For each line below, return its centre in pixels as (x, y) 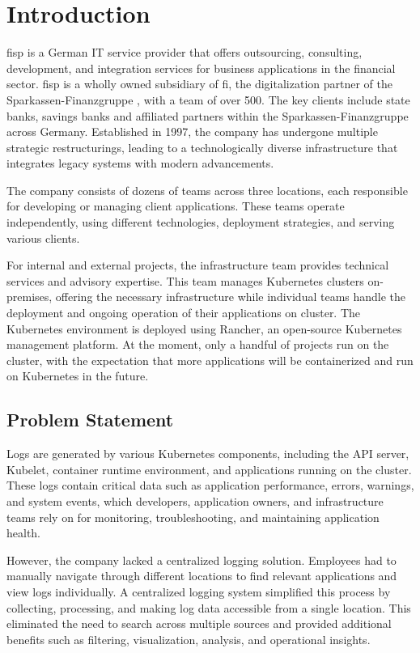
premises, (30, 297)
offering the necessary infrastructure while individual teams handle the (231, 297)
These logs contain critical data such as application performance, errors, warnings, (210, 485)
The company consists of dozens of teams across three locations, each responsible (207, 190)
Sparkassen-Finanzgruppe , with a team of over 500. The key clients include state (208, 99)
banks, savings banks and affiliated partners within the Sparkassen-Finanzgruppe (208, 115)
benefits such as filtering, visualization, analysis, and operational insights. (189, 639)
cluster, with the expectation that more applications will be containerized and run (210, 360)
